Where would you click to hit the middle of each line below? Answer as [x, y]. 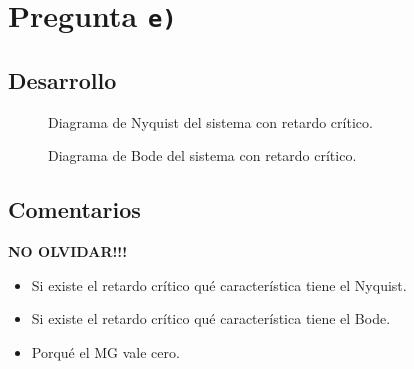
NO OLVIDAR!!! [68, 251]
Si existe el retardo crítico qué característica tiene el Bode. [211, 318]
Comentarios [74, 209]
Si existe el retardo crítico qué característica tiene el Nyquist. [219, 284]
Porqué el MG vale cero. [105, 351]
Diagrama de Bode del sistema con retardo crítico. [202, 155]
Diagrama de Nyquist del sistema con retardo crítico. [210, 121]
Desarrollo [62, 79]
